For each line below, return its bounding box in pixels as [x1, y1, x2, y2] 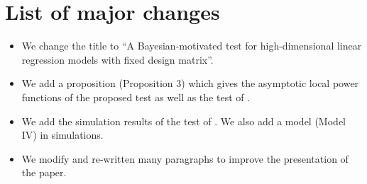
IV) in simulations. [21, 127, 104, 142]
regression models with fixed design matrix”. [21, 52, 214, 67]
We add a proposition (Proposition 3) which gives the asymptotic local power [21, 76, 359, 91]
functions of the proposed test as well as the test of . [21, 89, 251, 104]
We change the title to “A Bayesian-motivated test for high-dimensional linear [21, 38, 362, 53]
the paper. [21, 165, 67, 180]
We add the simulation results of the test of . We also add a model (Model [21, 113, 346, 128]
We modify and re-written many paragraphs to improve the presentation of [21, 151, 349, 166]
